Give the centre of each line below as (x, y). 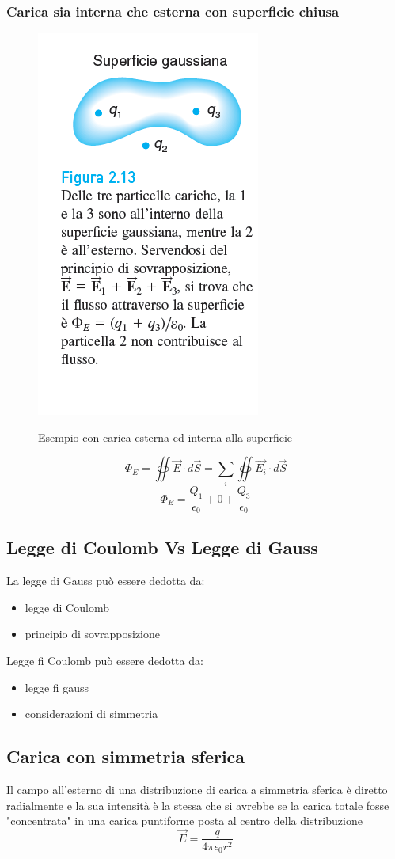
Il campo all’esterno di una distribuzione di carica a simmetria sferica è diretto (197, 789)
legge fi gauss (57, 687)
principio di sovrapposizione (93, 634)
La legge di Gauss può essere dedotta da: (106, 581)
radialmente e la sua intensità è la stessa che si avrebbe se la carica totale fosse (198, 805)
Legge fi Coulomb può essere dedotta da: (105, 660)
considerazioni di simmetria (91, 714)
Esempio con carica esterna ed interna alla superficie (165, 437)
